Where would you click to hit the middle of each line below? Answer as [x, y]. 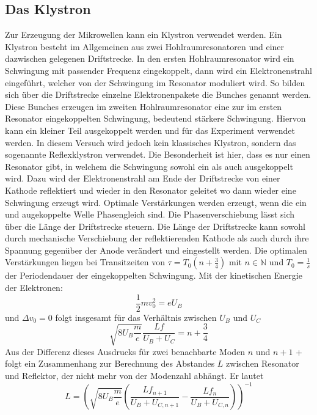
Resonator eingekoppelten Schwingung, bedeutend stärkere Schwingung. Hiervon [155, 118]
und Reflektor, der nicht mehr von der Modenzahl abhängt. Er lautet [134, 375]
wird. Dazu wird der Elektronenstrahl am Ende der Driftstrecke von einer [143, 178]
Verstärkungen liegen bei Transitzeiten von [85, 262]
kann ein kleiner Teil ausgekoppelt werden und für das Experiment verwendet [150, 130]
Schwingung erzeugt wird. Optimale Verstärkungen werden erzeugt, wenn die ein [156, 202]
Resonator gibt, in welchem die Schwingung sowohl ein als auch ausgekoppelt [149, 166]
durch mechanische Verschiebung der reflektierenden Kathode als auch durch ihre [157, 238]
